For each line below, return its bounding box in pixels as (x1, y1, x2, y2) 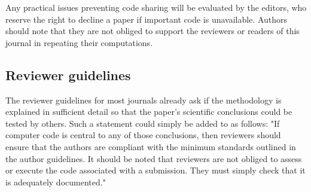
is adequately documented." (5, 175, 106, 188)
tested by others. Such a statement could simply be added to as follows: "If (5, 117, 280, 129)
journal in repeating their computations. (5, 36, 153, 48)
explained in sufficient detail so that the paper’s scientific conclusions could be (5, 105, 292, 118)
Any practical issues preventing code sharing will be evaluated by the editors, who (5, 1, 307, 13)
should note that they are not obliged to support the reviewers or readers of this (5, 25, 300, 37)
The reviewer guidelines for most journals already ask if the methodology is (5, 93, 282, 106)
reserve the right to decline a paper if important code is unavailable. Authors (5, 13, 288, 25)
